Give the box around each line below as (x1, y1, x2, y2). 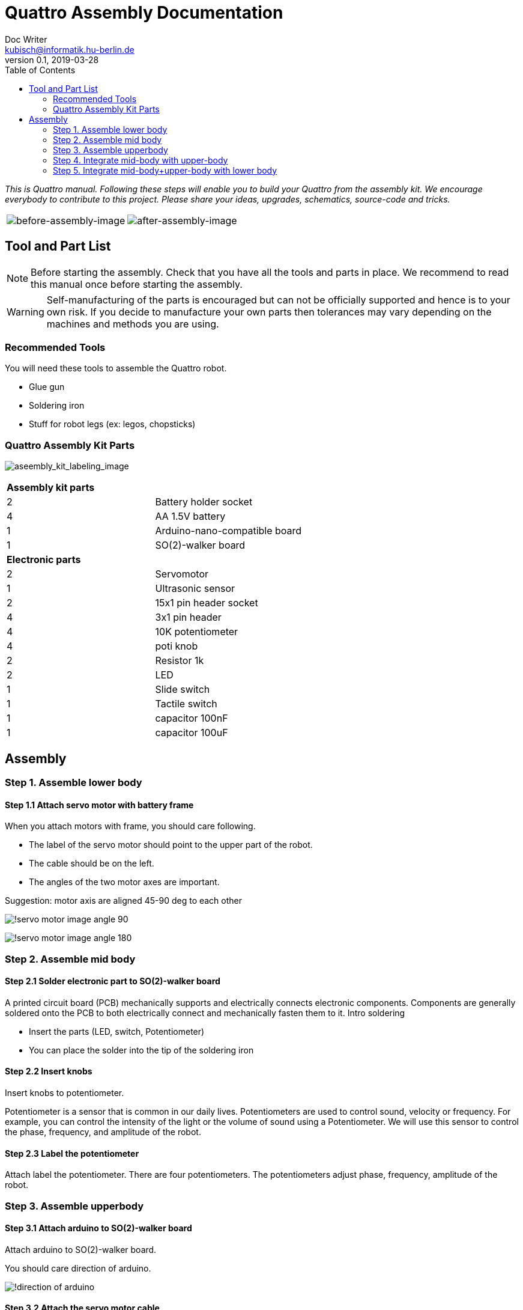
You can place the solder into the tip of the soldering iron (29, 1044, 254, 1055)
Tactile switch (155, 698, 217, 710)
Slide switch (155, 683, 210, 696)
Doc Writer (5, 34, 47, 44)
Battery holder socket (155, 496, 253, 508)
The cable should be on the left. (29, 858, 154, 869)
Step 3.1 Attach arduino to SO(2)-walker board (5, 1223, 192, 1234)
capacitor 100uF (155, 727, 228, 739)
